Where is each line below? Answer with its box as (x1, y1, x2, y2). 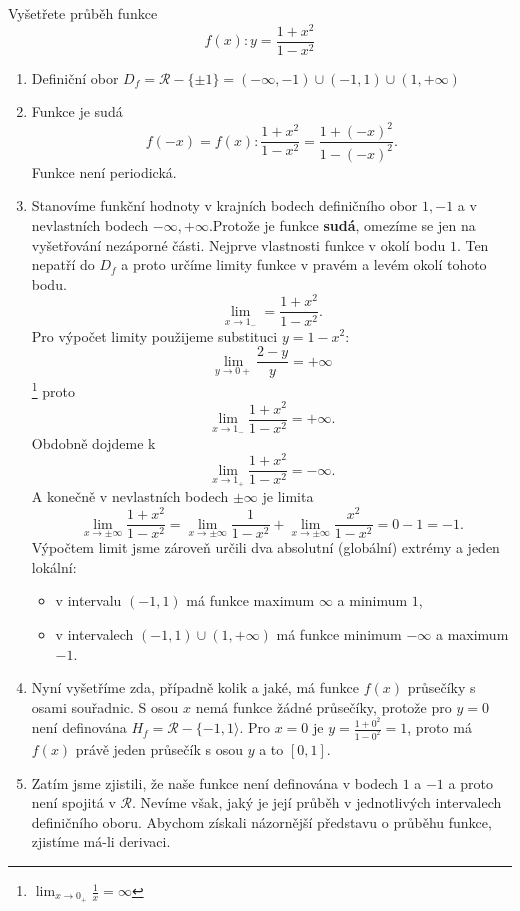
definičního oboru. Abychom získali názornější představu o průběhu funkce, (31, 811, 492, 832)
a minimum (337, 590, 408, 611)
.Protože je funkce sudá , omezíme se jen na (208, 215, 476, 236)
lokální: (31, 556, 77, 577)
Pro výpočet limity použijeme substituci (31, 325, 278, 346)
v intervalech (55, 623, 134, 644)
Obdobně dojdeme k (31, 432, 156, 453)
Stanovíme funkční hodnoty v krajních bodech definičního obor (31, 195, 418, 216)
